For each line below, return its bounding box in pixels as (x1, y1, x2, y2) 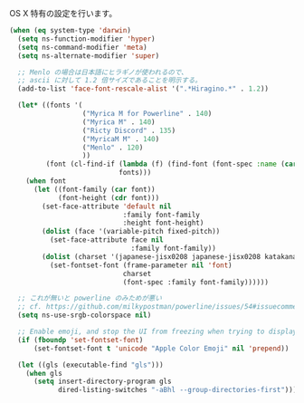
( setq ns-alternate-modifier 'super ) (17, 51, 160, 61)
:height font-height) (122, 218, 204, 228)
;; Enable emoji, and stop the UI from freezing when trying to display (17, 327, 298, 336)
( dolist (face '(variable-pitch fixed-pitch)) (42, 227, 221, 236)
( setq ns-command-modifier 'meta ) (17, 43, 147, 52)
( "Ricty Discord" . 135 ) (81, 126, 176, 135)
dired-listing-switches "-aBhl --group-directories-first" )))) (57, 386, 301, 395)
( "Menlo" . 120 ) (81, 143, 144, 152)
